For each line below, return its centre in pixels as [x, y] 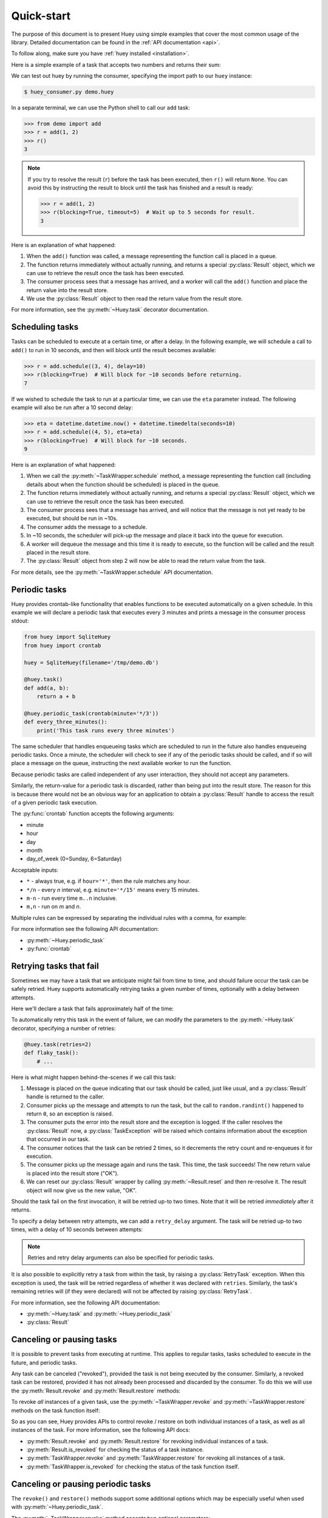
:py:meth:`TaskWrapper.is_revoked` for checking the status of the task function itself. [133, 1466]
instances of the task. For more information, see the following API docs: [101, 1430]
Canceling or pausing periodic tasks [81, 1484]
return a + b [56, 696]
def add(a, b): [46, 688]
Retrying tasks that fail [55, 966]
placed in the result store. [58, 552]
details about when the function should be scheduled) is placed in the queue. [123, 484]
